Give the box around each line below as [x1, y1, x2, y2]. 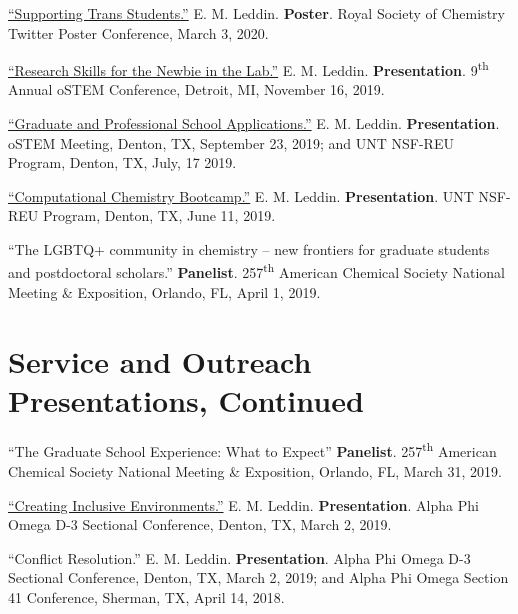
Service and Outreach [8, 340, 312, 381]
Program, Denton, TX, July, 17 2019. [8, 152, 237, 173]
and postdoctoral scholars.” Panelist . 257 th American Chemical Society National [8, 259, 505, 283]
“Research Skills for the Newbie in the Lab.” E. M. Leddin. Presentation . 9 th [8, 57, 489, 80]
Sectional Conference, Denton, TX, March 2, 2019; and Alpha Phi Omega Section [8, 567, 509, 588]
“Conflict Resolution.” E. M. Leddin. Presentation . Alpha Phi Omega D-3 [8, 547, 471, 568]
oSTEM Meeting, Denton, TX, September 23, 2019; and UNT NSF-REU [8, 132, 454, 153]
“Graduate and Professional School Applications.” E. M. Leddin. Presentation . [8, 113, 500, 134]
